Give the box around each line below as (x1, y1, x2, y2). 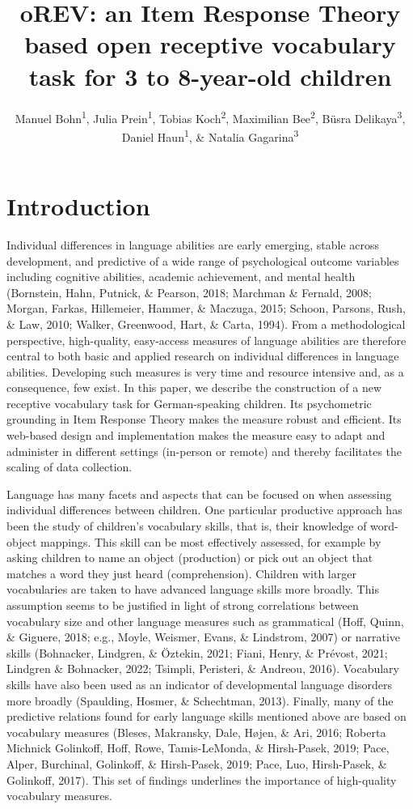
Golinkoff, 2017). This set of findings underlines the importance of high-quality (6, 771, 397, 788)
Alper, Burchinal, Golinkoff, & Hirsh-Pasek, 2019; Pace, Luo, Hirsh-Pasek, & (6, 755, 387, 772)
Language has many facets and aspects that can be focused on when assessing (6, 485, 392, 502)
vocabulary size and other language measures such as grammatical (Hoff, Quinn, (6, 612, 404, 629)
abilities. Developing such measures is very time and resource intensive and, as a (6, 363, 404, 380)
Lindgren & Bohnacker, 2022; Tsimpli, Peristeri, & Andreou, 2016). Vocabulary (6, 660, 399, 677)
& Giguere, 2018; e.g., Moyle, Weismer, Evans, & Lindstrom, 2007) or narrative (6, 628, 401, 645)
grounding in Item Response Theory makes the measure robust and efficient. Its (6, 411, 402, 428)
